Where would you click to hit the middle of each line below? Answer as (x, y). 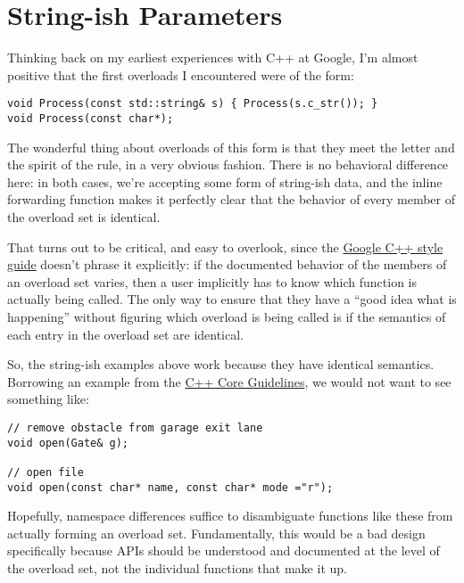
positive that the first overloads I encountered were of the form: (181, 74)
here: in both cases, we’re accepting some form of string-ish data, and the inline (225, 181)
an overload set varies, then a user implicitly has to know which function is (212, 281)
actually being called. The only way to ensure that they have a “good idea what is (232, 299)
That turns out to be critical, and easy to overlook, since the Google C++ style (225, 246)
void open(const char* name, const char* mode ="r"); (170, 487)
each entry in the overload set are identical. (126, 334)
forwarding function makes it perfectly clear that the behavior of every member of (232, 199)
